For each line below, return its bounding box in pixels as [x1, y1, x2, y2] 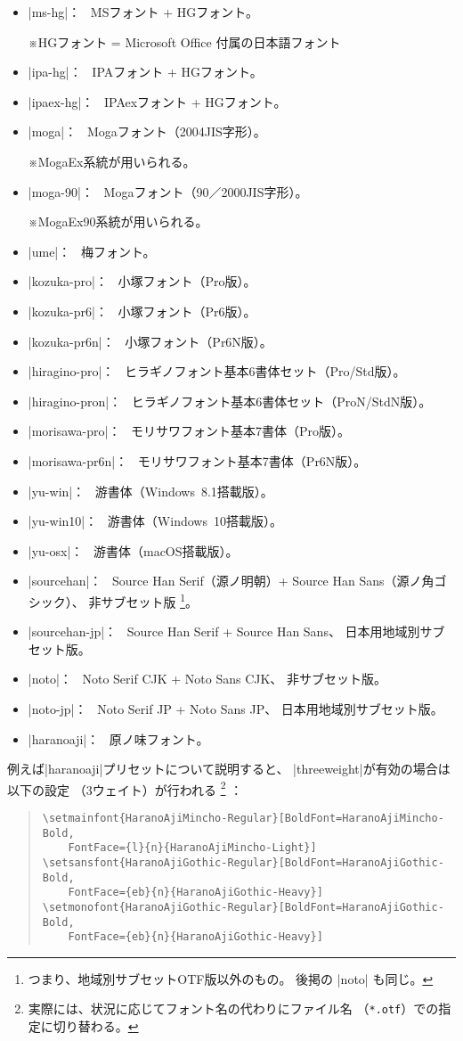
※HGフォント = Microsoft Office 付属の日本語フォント [28, 32, 341, 51]
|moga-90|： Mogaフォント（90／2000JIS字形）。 [28, 182, 308, 201]
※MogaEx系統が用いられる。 [28, 152, 196, 170]
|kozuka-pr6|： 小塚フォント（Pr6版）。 [28, 301, 256, 320]
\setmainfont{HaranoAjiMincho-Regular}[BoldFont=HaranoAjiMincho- [42, 811, 444, 824]
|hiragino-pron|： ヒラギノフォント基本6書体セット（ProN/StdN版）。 [28, 391, 432, 410]
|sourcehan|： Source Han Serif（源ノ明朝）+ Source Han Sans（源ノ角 [28, 571, 435, 590]
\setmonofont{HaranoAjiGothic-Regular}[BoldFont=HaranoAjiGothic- [42, 900, 444, 914]
